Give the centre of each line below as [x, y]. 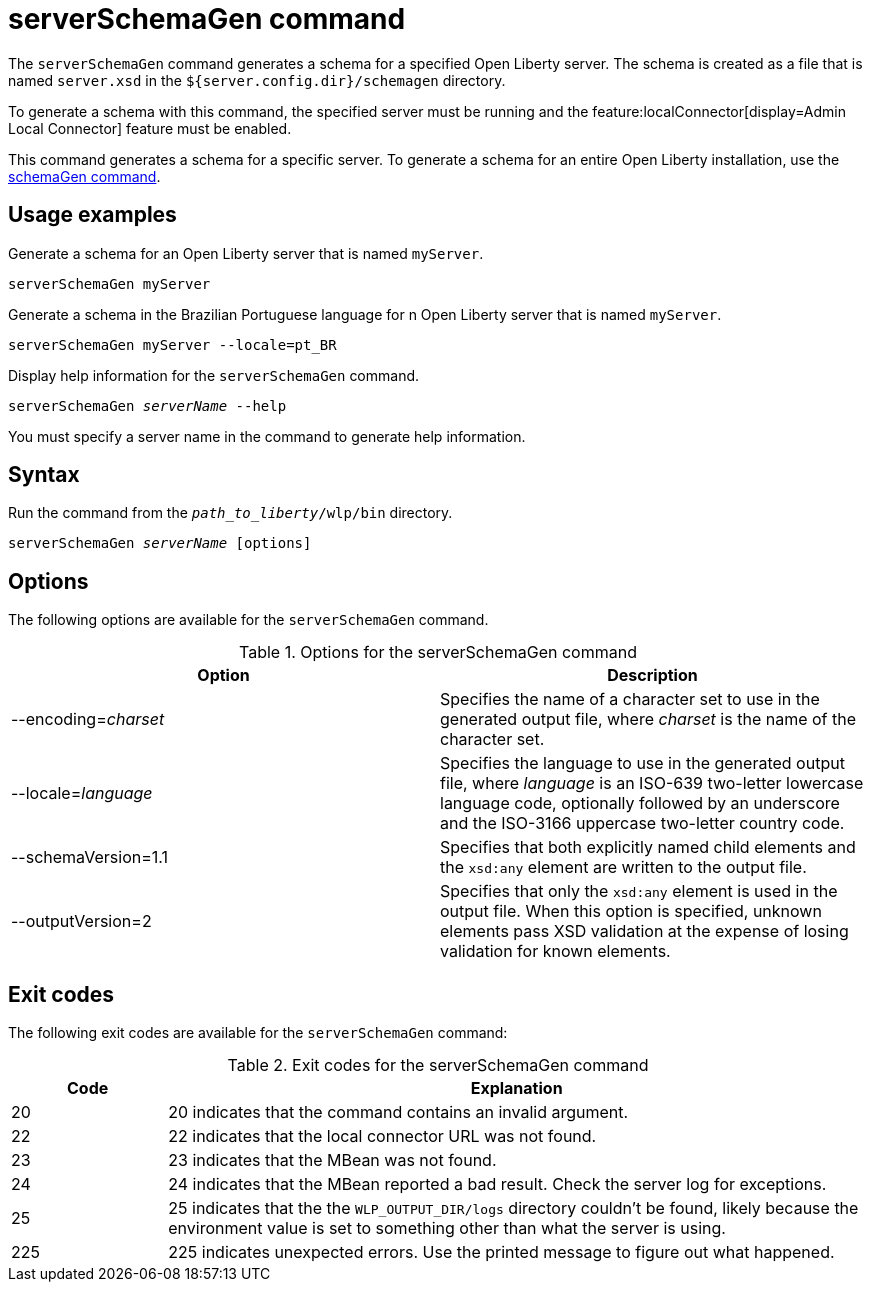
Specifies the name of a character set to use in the [630, 699]
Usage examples [92, 215]
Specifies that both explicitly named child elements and [648, 847]
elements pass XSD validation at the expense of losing [644, 931]
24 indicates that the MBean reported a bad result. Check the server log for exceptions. [497, 1184]
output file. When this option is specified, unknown [631, 911]
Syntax [44, 475]
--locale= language [82, 793]
